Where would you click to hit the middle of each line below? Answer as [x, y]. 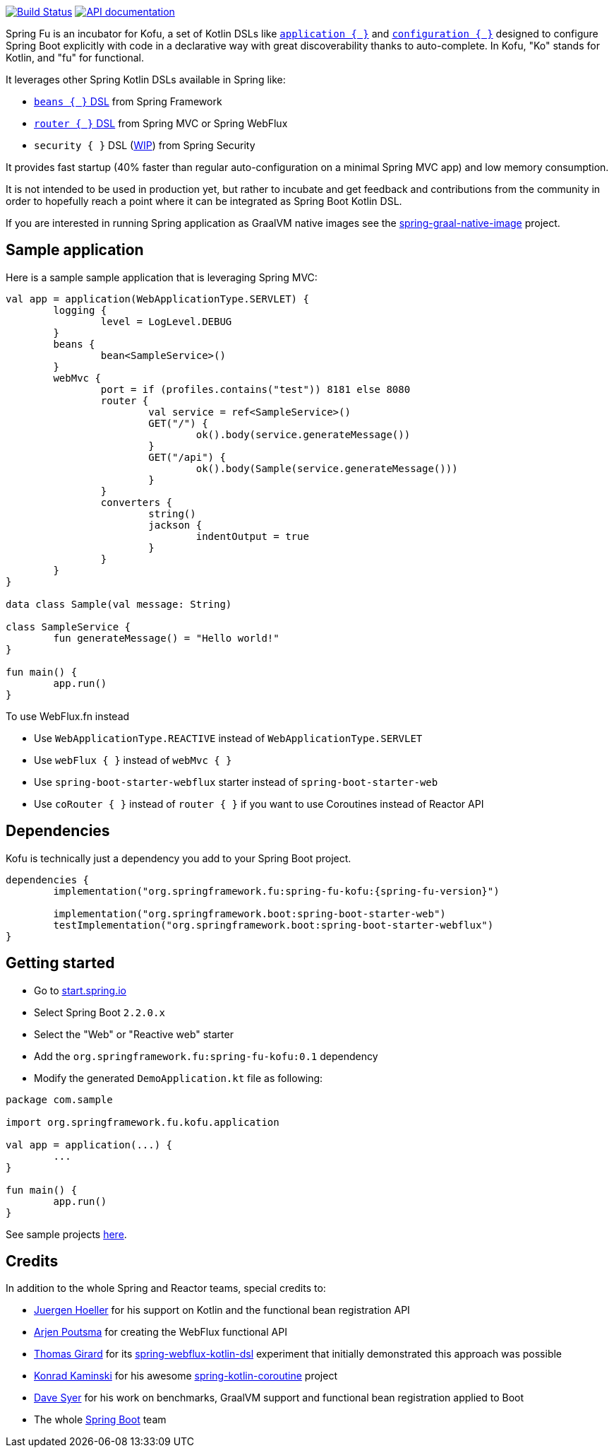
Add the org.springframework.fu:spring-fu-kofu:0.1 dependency [206, 1056]
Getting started [60, 963]
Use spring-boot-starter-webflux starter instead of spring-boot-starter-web [236, 782]
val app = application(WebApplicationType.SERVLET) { [157, 299]
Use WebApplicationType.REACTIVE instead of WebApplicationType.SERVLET [228, 738]
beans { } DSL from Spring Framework [128, 101]
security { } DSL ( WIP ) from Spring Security [145, 145]
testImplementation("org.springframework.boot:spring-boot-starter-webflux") [273, 925]
